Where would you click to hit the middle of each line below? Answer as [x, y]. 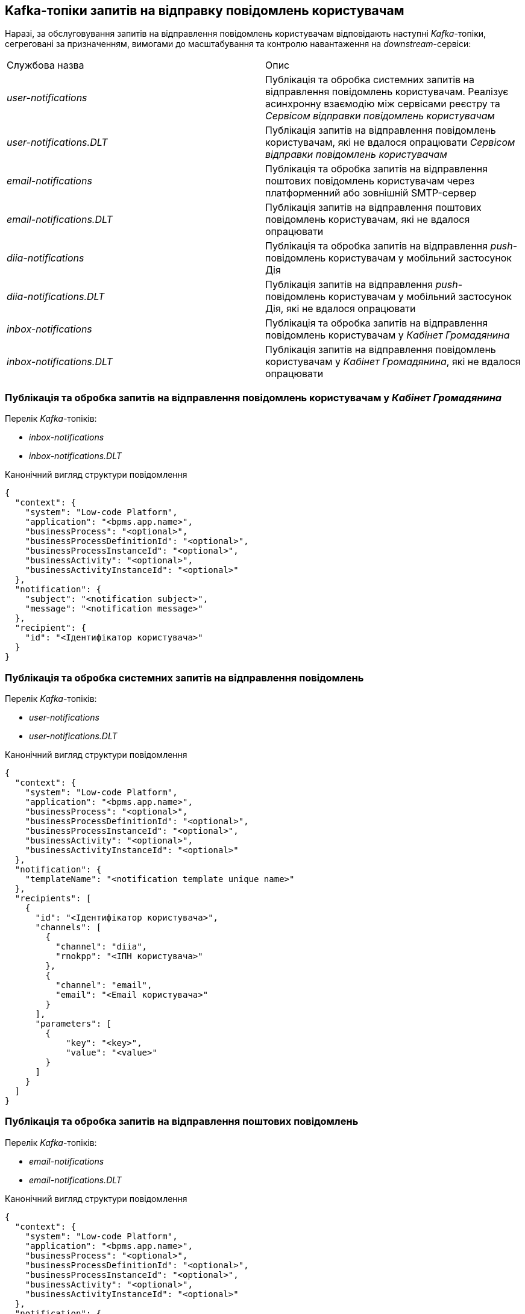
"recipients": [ [53, 898]
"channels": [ [68, 927]
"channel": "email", [104, 985]
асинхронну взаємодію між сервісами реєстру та [383, 104]
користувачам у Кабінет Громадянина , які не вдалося [393, 362]
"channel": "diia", [102, 946]
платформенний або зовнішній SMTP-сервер [371, 193]
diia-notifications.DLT [56, 297]
